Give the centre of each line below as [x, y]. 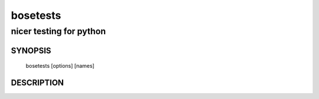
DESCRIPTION [38, 83]
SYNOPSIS [31, 50]
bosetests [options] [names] [60, 66]
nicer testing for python [58, 31]
